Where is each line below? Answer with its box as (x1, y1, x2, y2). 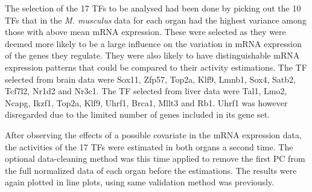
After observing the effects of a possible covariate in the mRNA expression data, (5, 128, 302, 141)
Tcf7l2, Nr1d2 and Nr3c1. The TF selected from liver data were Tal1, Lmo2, (5, 85, 287, 97)
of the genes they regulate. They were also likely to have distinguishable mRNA (5, 49, 300, 62)
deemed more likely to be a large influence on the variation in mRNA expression (5, 37, 302, 50)
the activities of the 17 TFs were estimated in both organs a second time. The (5, 140, 293, 153)
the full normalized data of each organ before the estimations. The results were (5, 164, 297, 176)
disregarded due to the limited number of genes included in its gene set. (5, 108, 270, 121)
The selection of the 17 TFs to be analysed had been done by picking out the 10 (5, 2, 301, 14)
